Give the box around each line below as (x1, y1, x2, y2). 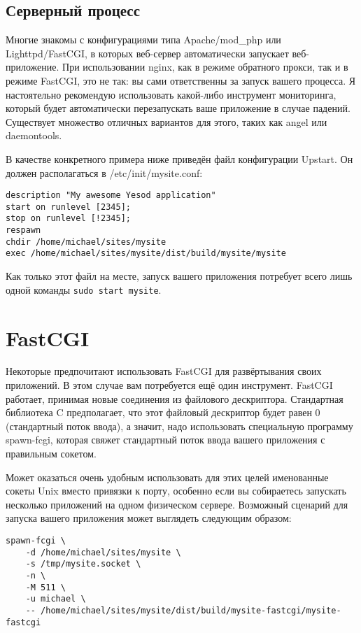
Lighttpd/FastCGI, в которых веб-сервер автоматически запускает (6, 45, 289, 60)
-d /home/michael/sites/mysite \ (25, 547, 181, 557)
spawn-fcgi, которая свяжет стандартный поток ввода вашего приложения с (6, 432, 325, 447)
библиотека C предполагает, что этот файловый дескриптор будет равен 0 (6, 405, 320, 420)
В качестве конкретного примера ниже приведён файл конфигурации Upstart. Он (6, 151, 353, 166)
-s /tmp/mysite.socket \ (25, 559, 141, 569)
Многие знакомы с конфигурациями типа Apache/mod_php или (6, 32, 281, 47)
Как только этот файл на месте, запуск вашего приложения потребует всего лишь (6, 269, 353, 283)
